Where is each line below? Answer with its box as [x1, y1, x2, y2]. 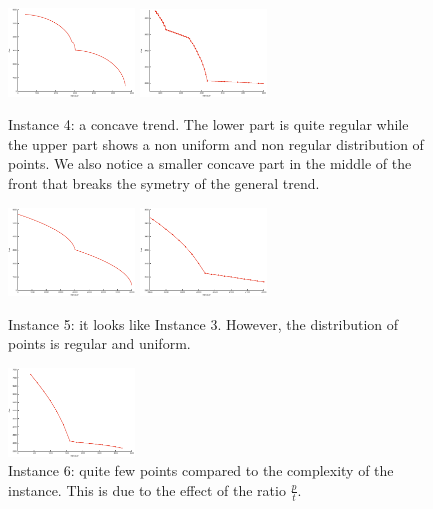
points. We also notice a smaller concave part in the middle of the [8, 153, 412, 174]
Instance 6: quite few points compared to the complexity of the [8, 460, 394, 481]
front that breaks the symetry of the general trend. [8, 173, 320, 194]
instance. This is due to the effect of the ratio [8, 479, 286, 500]
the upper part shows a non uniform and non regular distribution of [8, 133, 424, 154]
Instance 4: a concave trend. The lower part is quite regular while [8, 114, 409, 135]
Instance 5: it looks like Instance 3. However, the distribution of [8, 313, 399, 334]
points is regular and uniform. [8, 333, 191, 354]
